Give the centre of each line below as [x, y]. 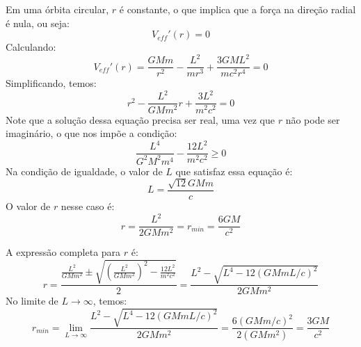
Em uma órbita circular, [57, 9]
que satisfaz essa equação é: [234, 171]
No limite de [32, 301]
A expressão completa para [63, 252]
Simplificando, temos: [51, 83]
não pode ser [313, 119]
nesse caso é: [88, 206]
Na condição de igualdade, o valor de [84, 171]
